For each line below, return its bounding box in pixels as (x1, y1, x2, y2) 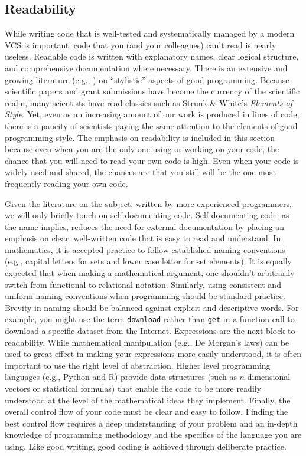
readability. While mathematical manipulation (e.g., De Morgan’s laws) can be (5, 336, 289, 348)
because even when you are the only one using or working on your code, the (5, 143, 279, 155)
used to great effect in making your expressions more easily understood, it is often (5, 347, 301, 360)
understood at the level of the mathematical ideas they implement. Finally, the (5, 393, 291, 406)
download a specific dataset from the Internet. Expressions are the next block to (5, 324, 295, 337)
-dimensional (244, 370, 291, 383)
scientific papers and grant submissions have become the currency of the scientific (5, 85, 300, 97)
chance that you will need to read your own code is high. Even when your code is (5, 154, 299, 166)
